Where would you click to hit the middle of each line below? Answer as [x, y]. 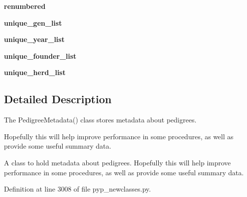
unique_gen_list [33, 22]
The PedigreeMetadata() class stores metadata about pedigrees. [100, 120]
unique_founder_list [40, 56]
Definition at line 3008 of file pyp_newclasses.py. [77, 189]
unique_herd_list [35, 72]
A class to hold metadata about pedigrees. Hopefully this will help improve [118, 162]
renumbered [25, 6]
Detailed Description [58, 99]
